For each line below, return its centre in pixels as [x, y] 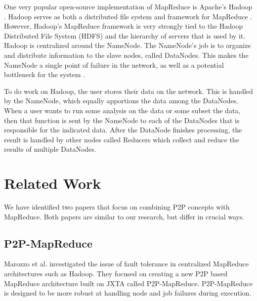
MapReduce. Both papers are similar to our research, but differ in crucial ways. [124, 216]
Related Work [53, 183]
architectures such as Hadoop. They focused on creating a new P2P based [116, 274]
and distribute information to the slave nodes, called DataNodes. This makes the [126, 55]
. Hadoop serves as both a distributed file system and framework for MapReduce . [128, 16]
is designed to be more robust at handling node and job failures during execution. [128, 293]
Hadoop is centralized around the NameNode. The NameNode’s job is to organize [128, 45]
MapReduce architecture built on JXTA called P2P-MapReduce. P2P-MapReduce [128, 283]
